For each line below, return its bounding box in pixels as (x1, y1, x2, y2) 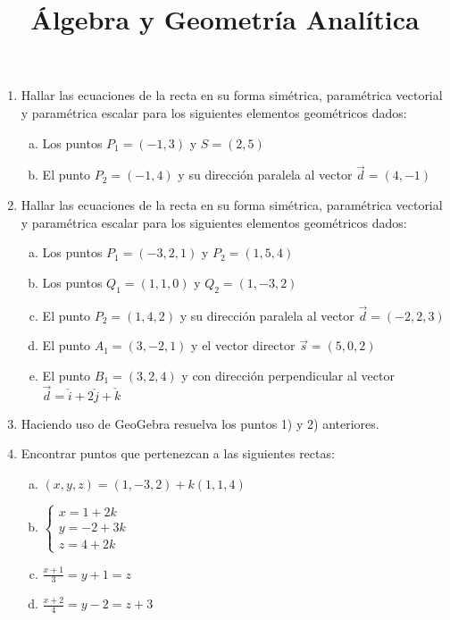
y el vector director (191, 336, 296, 355)
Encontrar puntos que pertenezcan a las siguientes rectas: (21, 444, 335, 463)
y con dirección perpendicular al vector (181, 365, 395, 384)
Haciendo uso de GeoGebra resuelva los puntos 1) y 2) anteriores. (21, 414, 379, 432)
